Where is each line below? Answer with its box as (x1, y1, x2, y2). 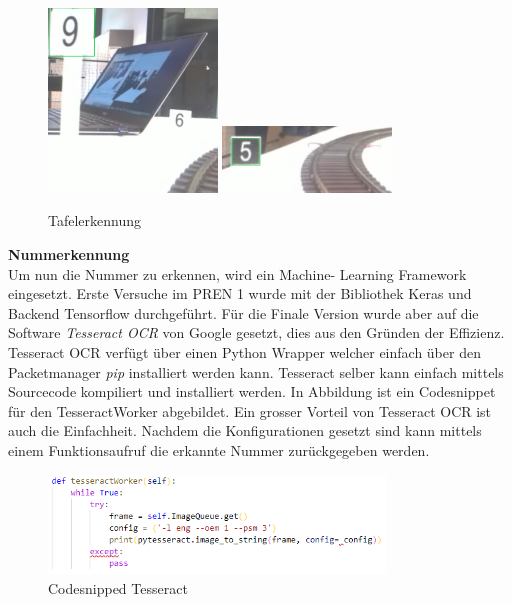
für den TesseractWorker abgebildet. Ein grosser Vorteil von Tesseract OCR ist (8, 400, 492, 421)
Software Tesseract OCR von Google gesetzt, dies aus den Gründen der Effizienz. (8, 322, 505, 343)
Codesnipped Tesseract (48, 577, 188, 598)
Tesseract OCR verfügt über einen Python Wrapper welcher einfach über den (8, 342, 481, 362)
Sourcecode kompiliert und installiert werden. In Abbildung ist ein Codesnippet (8, 381, 496, 402)
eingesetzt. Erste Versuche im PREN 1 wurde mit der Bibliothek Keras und (8, 283, 472, 304)
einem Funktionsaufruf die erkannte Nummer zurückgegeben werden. (8, 439, 430, 460)
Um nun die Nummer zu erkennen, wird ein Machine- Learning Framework (8, 263, 467, 284)
